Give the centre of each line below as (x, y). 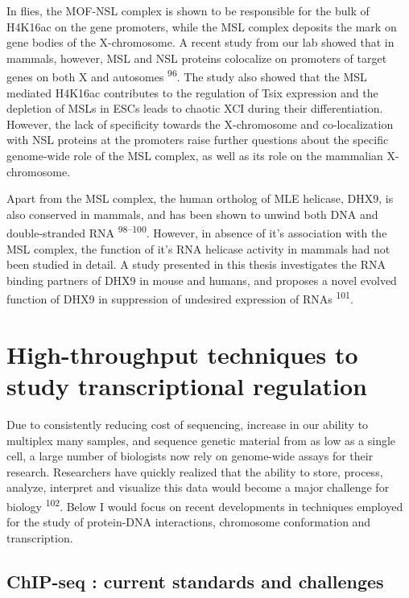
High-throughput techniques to (182, 354)
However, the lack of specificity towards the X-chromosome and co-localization (200, 124)
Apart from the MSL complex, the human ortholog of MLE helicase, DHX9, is (200, 198)
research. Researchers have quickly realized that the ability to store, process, (195, 471)
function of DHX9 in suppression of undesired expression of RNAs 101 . (180, 298)
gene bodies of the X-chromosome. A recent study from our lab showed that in (200, 42)
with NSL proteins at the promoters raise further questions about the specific (198, 140)
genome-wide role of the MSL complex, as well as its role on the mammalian (195, 155)
